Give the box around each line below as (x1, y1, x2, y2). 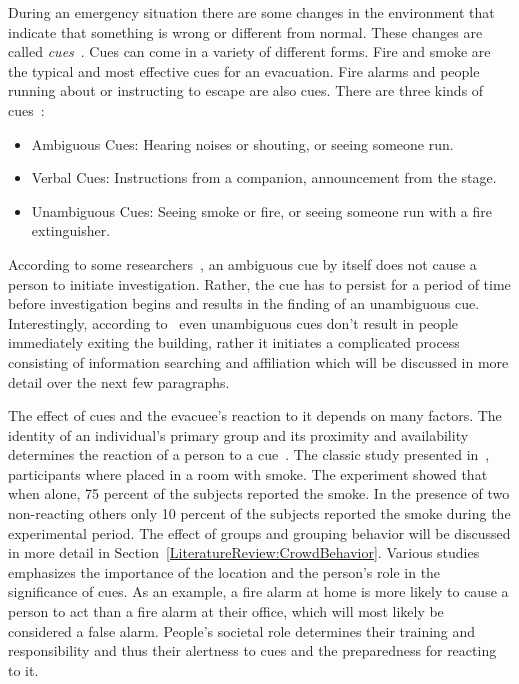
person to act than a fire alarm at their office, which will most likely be (8, 601, 444, 622)
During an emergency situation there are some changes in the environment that (8, 2, 495, 22)
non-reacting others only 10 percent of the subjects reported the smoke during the (8, 503, 511, 524)
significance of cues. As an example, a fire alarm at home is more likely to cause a (8, 581, 509, 602)
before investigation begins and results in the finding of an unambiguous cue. (8, 293, 480, 314)
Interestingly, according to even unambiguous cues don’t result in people (8, 312, 459, 333)
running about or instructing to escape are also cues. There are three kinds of (8, 80, 484, 101)
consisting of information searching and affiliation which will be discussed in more (8, 351, 509, 372)
